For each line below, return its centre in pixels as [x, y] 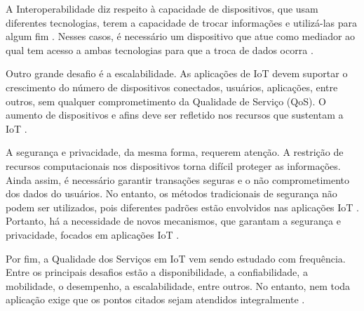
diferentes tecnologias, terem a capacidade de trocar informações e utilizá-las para [182, 22]
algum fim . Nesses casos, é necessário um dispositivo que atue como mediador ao [181, 36]
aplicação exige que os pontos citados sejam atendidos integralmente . [155, 299]
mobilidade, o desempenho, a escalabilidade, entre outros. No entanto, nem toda [178, 285]
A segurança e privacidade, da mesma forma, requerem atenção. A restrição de [175, 152]
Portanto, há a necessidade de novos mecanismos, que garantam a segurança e [173, 221]
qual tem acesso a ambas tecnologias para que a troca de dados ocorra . [160, 49]
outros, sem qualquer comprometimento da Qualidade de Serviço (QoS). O [166, 101]
